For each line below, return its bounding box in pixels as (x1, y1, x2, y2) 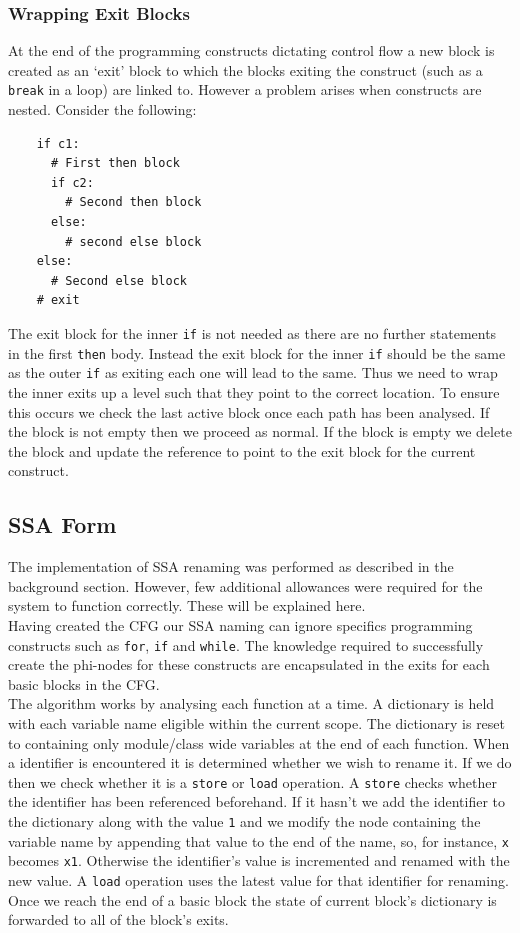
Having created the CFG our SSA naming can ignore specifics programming (8, 614, 473, 635)
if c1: (36, 136, 80, 151)
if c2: (50, 175, 94, 190)
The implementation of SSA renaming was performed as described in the (8, 556, 454, 577)
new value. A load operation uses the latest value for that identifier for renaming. (8, 869, 509, 890)
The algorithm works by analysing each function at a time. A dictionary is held (8, 693, 495, 714)
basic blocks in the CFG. (8, 673, 160, 694)
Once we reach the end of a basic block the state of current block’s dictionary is (8, 889, 497, 910)
